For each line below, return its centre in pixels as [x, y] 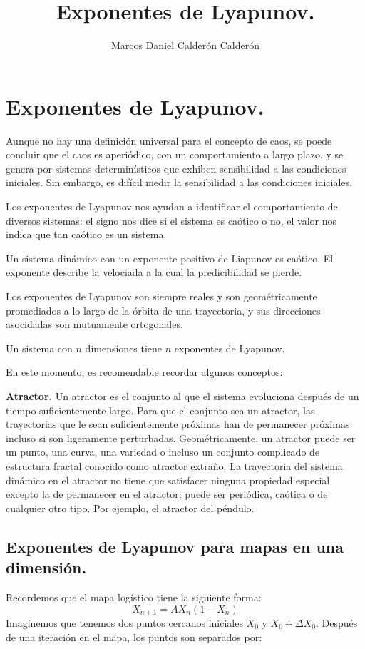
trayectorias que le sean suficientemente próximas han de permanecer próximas [178, 424]
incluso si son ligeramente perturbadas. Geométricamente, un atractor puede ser [181, 438]
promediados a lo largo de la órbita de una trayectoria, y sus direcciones [163, 310]
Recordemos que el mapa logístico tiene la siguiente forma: [134, 597]
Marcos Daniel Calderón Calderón [185, 45]
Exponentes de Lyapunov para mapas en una [175, 546]
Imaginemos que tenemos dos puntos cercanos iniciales [124, 622]
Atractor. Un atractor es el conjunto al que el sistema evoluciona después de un [182, 395]
